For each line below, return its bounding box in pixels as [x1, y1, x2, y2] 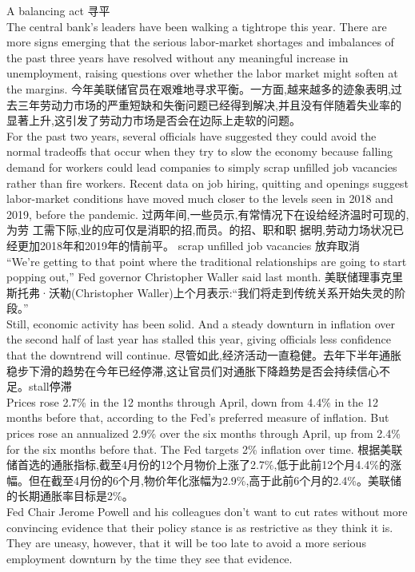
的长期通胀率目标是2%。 [6, 487, 134, 504]
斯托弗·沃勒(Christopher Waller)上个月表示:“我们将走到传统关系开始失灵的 [6, 284, 395, 300]
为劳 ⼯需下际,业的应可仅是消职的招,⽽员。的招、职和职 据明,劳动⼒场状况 [6, 221, 393, 238]
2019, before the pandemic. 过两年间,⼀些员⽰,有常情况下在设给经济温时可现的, [6, 205, 409, 222]
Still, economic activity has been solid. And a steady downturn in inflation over [6, 315, 396, 332]
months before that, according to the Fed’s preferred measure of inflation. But [6, 409, 389, 426]
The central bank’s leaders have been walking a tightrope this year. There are [6, 18, 387, 34]
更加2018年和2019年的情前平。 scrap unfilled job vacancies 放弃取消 [17, 236, 360, 253]
